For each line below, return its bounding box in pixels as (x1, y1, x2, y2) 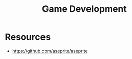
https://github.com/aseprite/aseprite (12, 48, 88, 54)
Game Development (42, 3, 127, 15)
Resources (5, 31, 51, 43)
